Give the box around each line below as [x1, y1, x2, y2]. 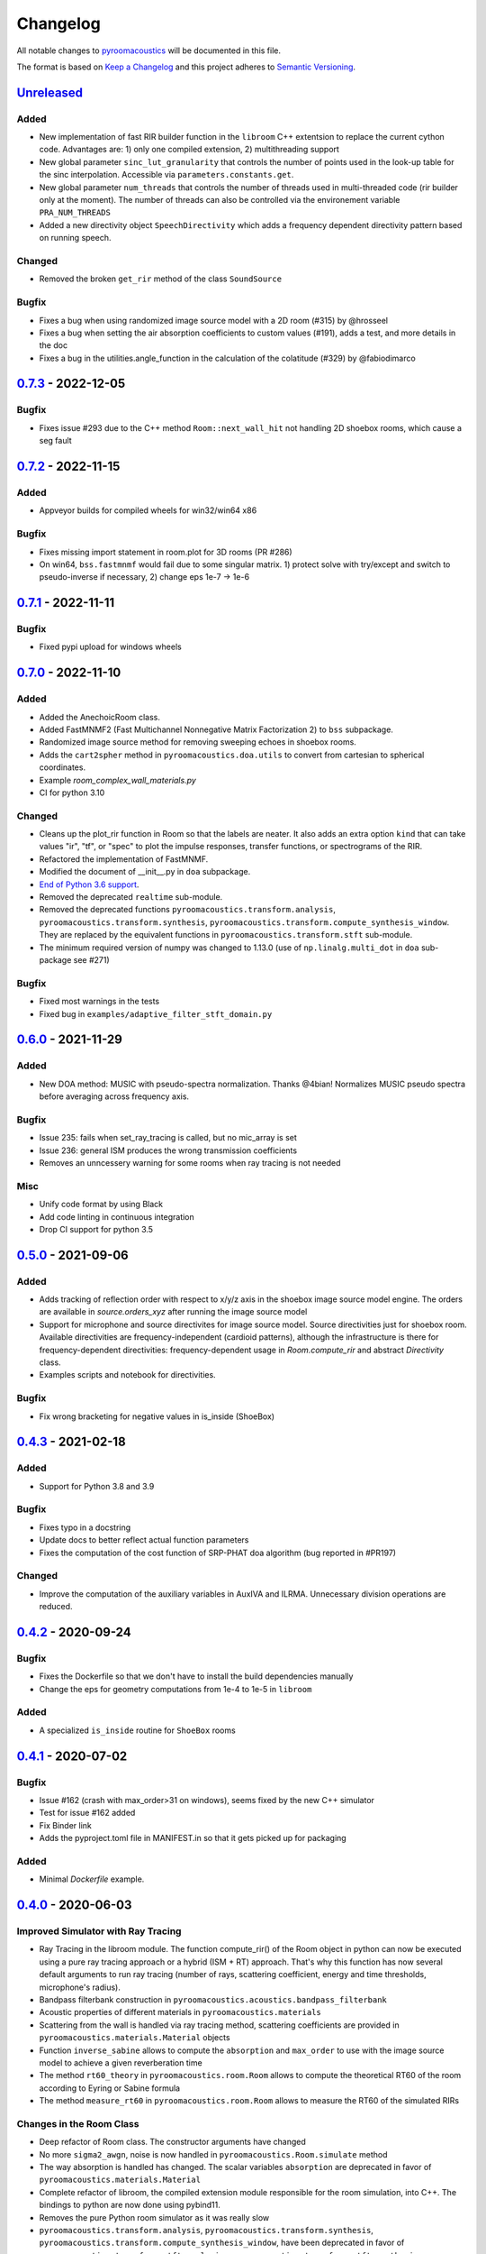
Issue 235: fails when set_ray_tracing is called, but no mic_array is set [39, 1132, 297, 1143]
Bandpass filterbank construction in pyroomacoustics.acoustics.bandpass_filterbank [39, 1994, 387, 2005]
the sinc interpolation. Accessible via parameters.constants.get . [39, 170, 294, 180]
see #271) [73, 955, 110, 965]
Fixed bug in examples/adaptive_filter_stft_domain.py [39, 1008, 273, 1019]
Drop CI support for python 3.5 [39, 1223, 153, 1234]
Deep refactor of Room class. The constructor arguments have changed [39, 2137, 306, 2148]
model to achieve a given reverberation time [39, 2057, 202, 2068]
